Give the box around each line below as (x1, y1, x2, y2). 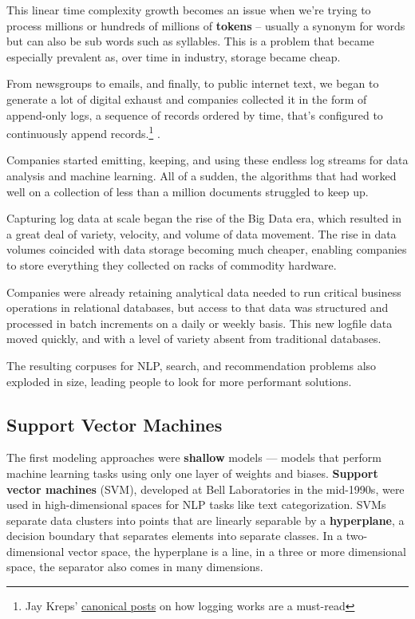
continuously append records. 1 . (6, 123, 160, 141)
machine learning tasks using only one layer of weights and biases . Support (6, 464, 378, 481)
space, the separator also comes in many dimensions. (6, 558, 263, 575)
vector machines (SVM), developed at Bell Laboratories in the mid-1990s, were (6, 480, 405, 497)
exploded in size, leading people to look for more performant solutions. (6, 373, 352, 389)
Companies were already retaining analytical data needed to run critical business (6, 283, 401, 300)
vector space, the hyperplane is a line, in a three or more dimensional (68, 542, 406, 559)
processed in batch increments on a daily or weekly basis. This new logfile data (6, 314, 393, 331)
